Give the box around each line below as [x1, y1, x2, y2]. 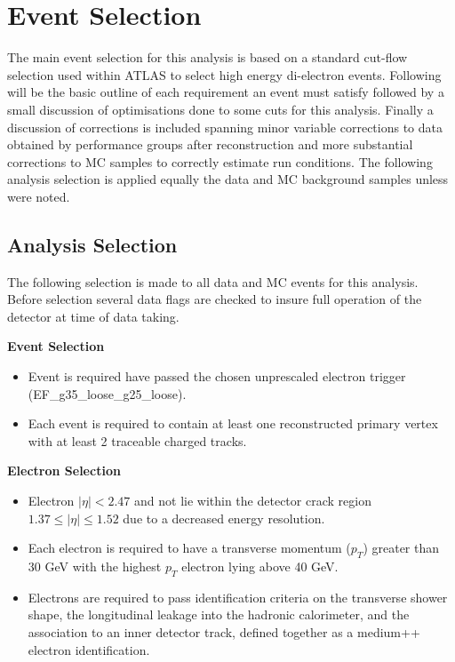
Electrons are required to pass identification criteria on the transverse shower [28, 587, 448, 606]
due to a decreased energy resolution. [123, 508, 325, 527]
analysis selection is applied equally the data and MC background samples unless [7, 170, 449, 188]
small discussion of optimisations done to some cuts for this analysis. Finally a [7, 100, 434, 118]
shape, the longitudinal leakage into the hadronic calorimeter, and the [28, 605, 410, 624]
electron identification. [28, 640, 150, 658]
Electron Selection [7, 461, 121, 480]
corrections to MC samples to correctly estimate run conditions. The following [7, 152, 433, 171]
